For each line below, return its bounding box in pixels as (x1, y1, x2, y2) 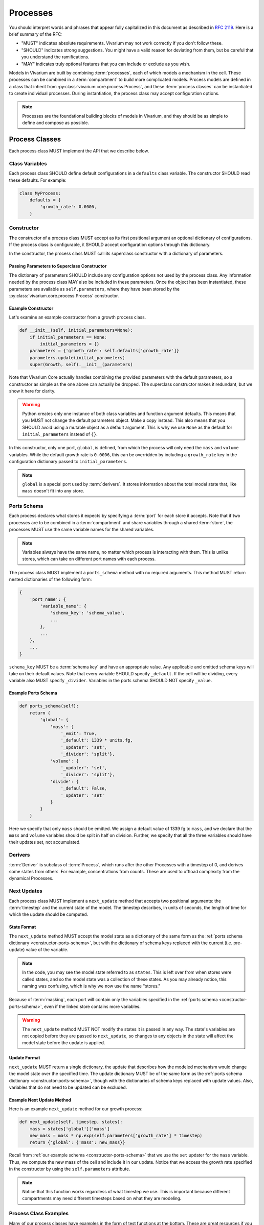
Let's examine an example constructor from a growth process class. (9, 314, 146, 320)
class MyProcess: (19, 190, 61, 196)
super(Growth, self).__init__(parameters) (29, 362, 133, 367)
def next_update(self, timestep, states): (19, 1119, 123, 1125)
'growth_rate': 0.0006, (40, 204, 97, 210)
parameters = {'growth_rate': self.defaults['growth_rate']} (29, 348, 179, 354)
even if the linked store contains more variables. (44, 1004, 141, 1009)
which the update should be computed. (9, 911, 88, 917)
